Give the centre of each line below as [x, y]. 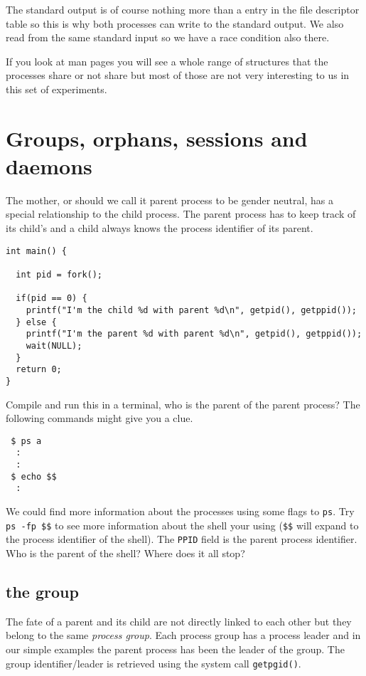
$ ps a [26, 441]
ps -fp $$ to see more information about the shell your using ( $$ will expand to [182, 525]
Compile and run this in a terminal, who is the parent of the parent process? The [183, 404]
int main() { [36, 251]
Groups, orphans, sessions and [157, 138]
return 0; [39, 370]
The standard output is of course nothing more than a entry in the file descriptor [183, 9]
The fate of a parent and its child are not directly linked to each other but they [179, 621]
